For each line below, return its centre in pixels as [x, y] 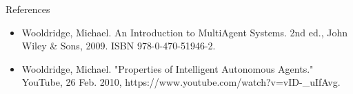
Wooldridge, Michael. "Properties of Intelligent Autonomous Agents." [168, 68]
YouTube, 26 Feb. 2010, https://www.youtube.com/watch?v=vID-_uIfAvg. [181, 82]
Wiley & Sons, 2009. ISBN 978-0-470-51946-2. [119, 46]
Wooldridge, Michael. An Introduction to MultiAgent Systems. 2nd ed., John [185, 32]
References [28, 9]
